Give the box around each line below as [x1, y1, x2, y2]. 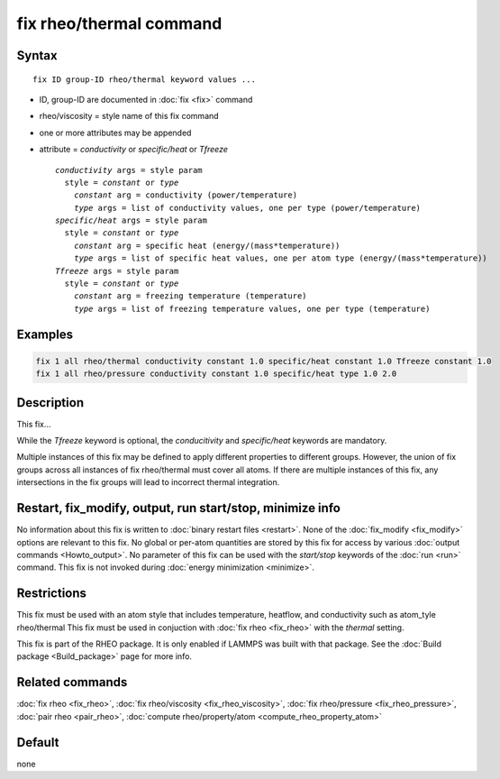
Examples [16, 326, 74, 342]
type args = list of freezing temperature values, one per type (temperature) [73, 303, 431, 314]
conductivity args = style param [55, 165, 203, 175]
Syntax [16, 48, 58, 63]
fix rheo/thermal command [16, 14, 223, 33]
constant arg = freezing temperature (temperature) [73, 291, 307, 301]
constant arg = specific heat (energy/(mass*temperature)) [73, 240, 341, 251]
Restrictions [16, 586, 87, 601]
